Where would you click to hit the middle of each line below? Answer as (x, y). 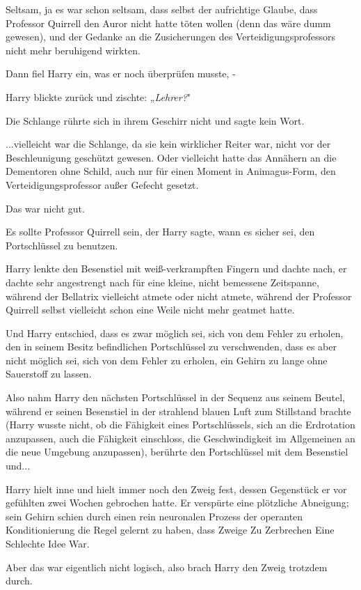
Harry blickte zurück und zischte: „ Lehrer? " (98, 96)
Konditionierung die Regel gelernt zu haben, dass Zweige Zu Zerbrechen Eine (170, 530)
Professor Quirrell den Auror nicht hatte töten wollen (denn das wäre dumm (168, 23)
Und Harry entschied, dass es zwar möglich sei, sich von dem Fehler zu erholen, (175, 333)
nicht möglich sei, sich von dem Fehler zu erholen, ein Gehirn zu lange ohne (167, 360)
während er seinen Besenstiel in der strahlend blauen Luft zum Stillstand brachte (178, 411)
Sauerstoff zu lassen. (49, 374)
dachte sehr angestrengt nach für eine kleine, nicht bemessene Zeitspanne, (162, 282)
